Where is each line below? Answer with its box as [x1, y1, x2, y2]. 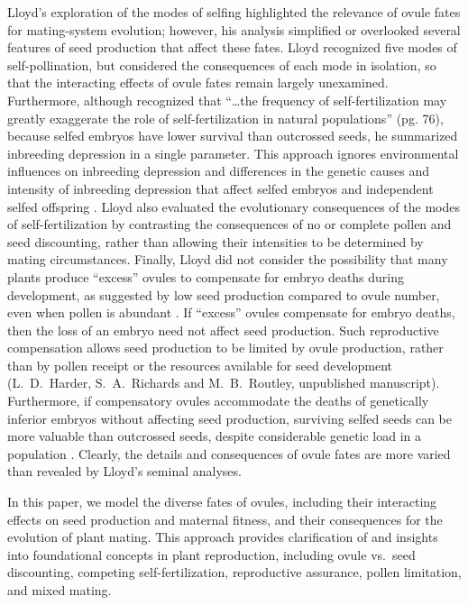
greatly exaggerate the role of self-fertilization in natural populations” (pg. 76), [7, 108, 444, 127]
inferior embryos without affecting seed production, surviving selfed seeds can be [7, 408, 452, 427]
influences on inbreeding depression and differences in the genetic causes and [7, 161, 430, 180]
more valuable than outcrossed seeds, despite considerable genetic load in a [7, 426, 422, 445]
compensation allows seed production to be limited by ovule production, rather [7, 338, 444, 357]
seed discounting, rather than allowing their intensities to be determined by [7, 232, 424, 251]
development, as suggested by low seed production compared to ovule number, [7, 285, 440, 304]
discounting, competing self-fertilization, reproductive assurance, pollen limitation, [7, 563, 462, 582]
